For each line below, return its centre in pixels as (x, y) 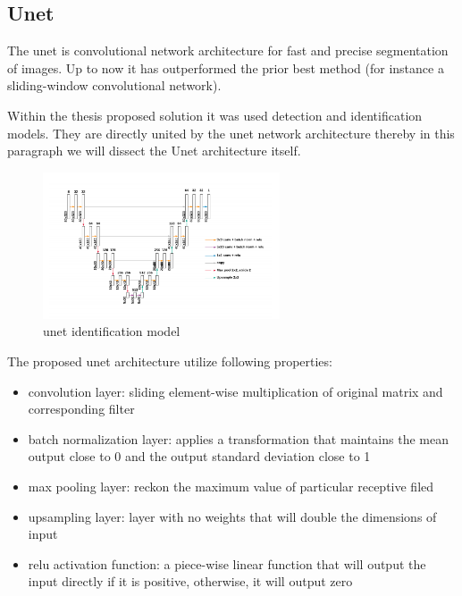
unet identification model (112, 331)
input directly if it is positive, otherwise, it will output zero (190, 581)
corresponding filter (81, 409)
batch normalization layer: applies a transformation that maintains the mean (238, 438)
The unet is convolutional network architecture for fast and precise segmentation (228, 50)
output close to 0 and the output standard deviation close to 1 (199, 456)
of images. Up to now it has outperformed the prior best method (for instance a (226, 67)
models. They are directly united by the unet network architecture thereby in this (231, 133)
